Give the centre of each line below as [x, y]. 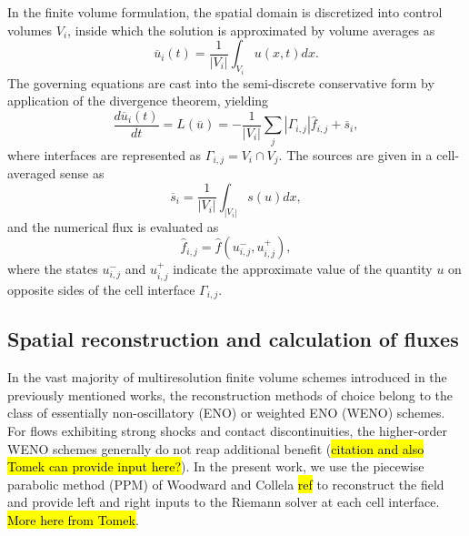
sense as [82, 173]
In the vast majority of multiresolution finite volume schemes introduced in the [227, 377]
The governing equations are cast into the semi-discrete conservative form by [221, 82]
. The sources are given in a [355, 154]
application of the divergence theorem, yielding [138, 101]
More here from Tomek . [73, 519]
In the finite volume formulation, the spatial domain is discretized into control [225, 12]
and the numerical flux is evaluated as [113, 226]
